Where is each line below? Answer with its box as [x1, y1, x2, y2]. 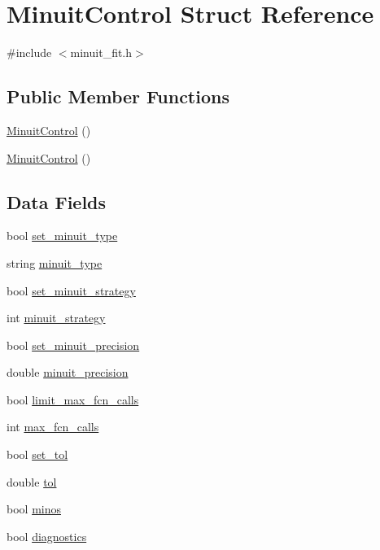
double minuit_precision [7, 364, 129, 381]
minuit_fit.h [70, 44, 133, 61]
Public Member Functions [7, 84, 229, 109]
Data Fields [7, 189, 107, 214]
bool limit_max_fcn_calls [7, 391, 139, 408]
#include [7, 44, 52, 61]
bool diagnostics [7, 527, 87, 544]
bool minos [7, 500, 61, 517]
